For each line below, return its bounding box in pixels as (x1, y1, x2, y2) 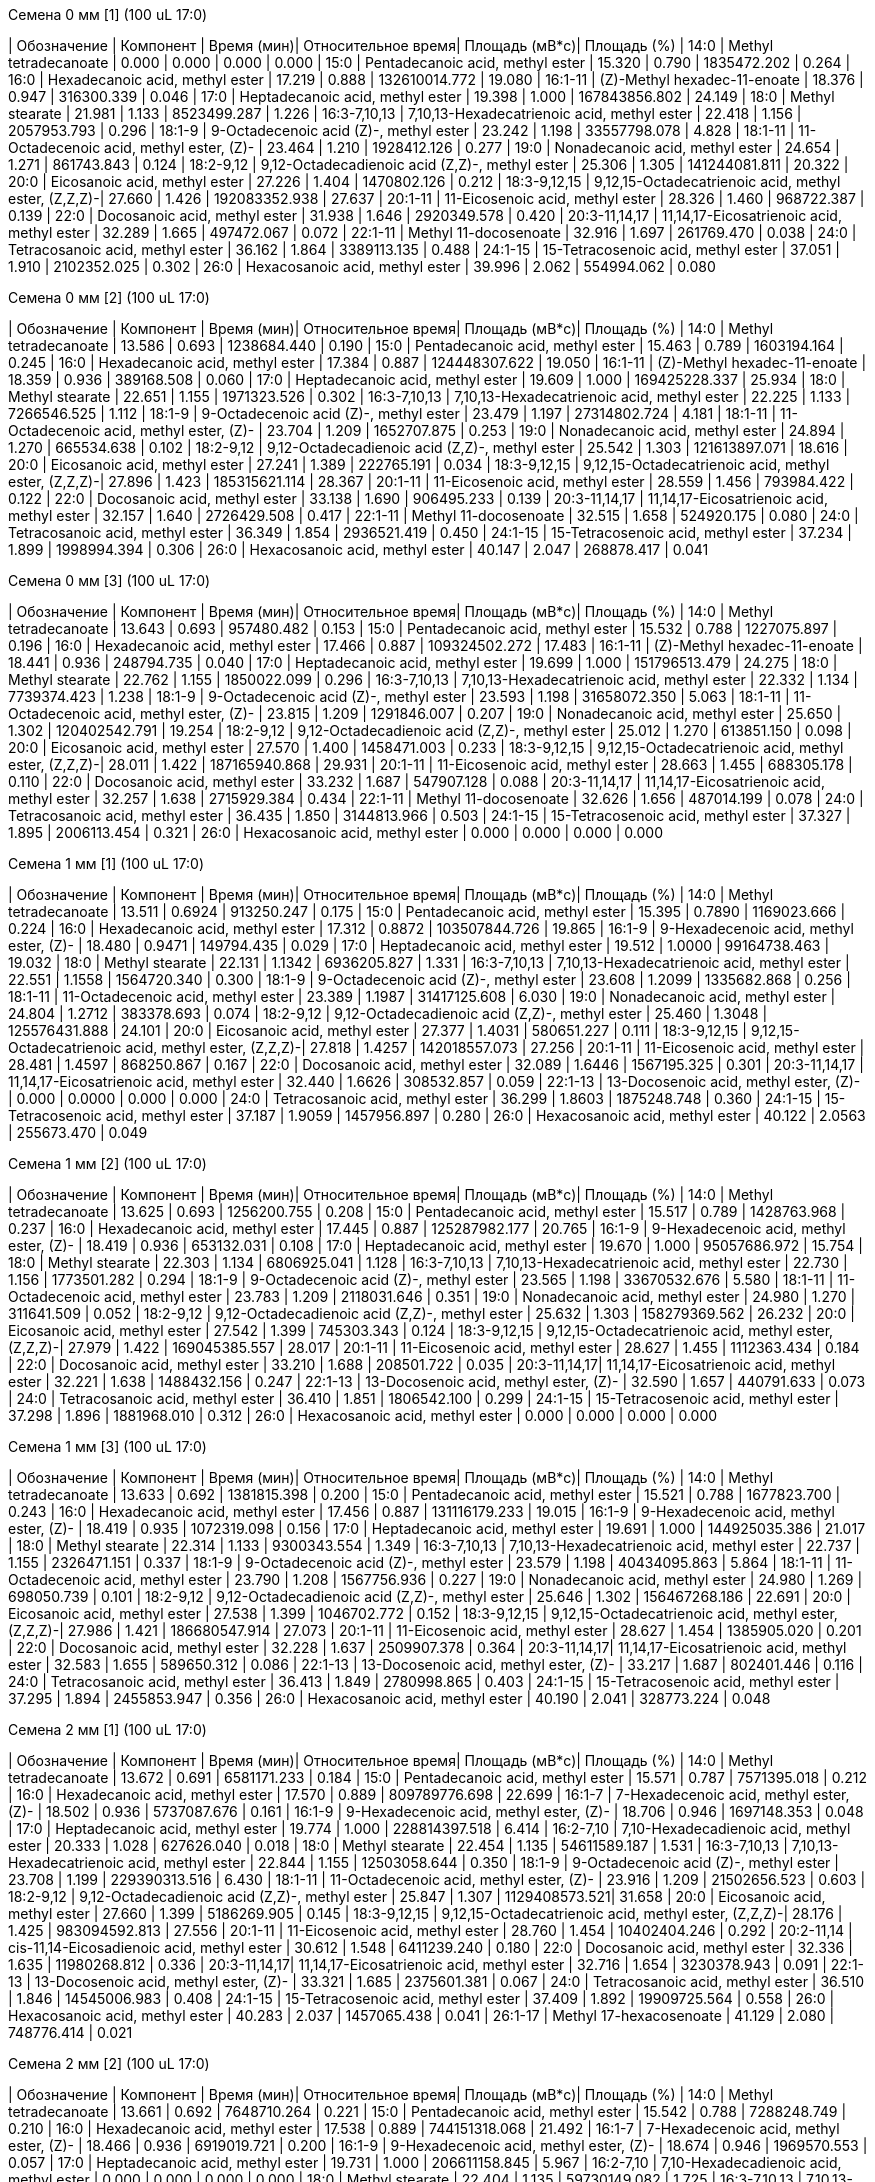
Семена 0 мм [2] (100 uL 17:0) (8, 289, 210, 306)
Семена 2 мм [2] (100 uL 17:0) (8, 2055, 210, 2072)
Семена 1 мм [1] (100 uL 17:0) (8, 855, 204, 872)
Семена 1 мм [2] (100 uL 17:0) (8, 1155, 207, 1172)
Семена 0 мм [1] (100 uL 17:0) (8, 6, 208, 23)
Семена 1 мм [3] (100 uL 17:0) (8, 1438, 207, 1455)
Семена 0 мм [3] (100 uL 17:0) (8, 572, 211, 589)
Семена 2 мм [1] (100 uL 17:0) (8, 1721, 207, 1738)
